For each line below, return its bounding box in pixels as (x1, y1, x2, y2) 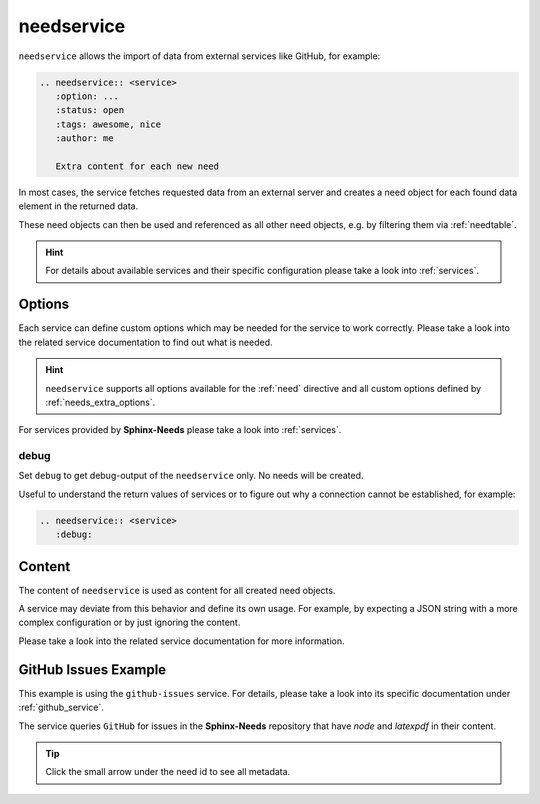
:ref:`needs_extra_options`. (45, 396, 156, 408)
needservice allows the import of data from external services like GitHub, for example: (18, 50, 381, 62)
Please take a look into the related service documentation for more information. (18, 635, 345, 647)
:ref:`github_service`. (18, 701, 105, 714)
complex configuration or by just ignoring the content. (18, 616, 241, 629)
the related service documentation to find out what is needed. (18, 336, 274, 348)
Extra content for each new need (55, 160, 220, 172)
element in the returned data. (18, 200, 139, 212)
